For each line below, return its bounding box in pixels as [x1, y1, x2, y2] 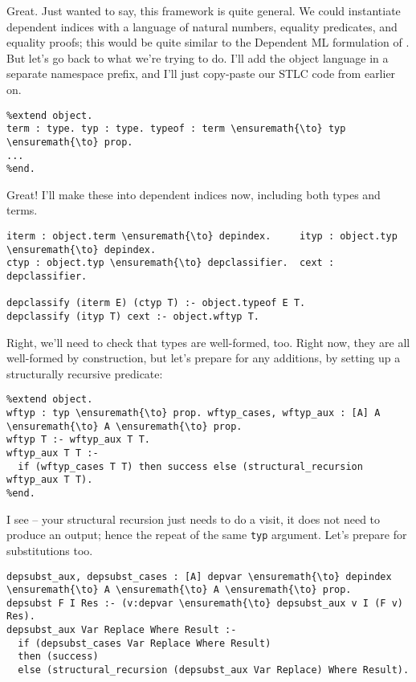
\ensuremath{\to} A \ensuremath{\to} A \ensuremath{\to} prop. [6, 584, 352, 596]
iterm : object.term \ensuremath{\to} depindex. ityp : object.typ [6, 231, 398, 243]
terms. [6, 202, 38, 218]
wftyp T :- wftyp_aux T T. [6, 434, 150, 446]
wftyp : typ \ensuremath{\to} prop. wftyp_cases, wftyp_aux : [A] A [6, 407, 381, 419]
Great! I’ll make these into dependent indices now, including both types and [6, 186, 381, 202]
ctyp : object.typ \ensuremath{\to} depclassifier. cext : [6, 257, 335, 269]
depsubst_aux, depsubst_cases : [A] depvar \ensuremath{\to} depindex [6, 570, 392, 582]
